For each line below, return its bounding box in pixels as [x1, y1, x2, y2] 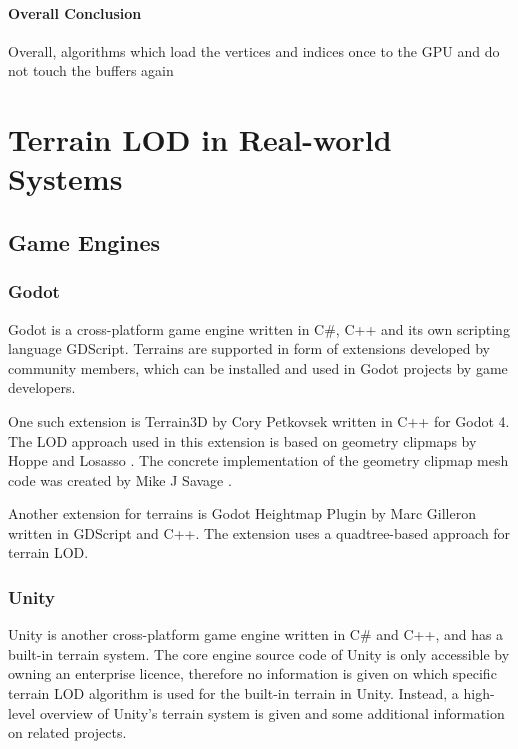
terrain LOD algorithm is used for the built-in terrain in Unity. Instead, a [8, 683, 459, 704]
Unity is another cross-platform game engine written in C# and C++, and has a [8, 624, 504, 645]
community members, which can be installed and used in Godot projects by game [8, 357, 508, 378]
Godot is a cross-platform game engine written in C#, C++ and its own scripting [8, 318, 510, 339]
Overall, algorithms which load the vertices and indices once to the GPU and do [8, 40, 500, 61]
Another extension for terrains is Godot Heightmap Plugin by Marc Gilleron [8, 503, 476, 524]
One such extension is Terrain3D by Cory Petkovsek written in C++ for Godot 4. [8, 410, 510, 431]
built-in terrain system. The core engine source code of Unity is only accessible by [8, 643, 510, 664]
